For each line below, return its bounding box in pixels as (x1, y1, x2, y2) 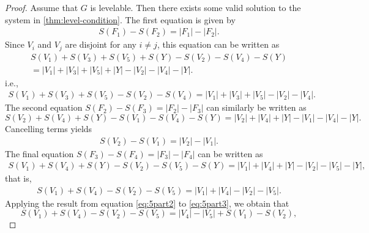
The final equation (5, 147, 74, 160)
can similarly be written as (206, 101, 307, 114)
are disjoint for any (65, 38, 136, 51)
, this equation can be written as (157, 38, 280, 51)
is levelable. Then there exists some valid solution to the (90, 1, 301, 13)
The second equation (5, 101, 83, 114)
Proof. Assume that (5, 1, 78, 13)
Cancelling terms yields (5, 122, 92, 135)
